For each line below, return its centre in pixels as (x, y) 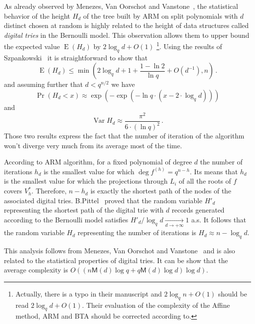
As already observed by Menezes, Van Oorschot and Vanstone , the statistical (121, 6)
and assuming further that (43, 84)
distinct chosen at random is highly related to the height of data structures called (127, 25)
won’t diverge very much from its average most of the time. (93, 145)
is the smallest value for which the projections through (86, 181)
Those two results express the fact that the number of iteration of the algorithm (124, 136)
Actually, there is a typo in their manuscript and (89, 293)
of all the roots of (205, 181)
